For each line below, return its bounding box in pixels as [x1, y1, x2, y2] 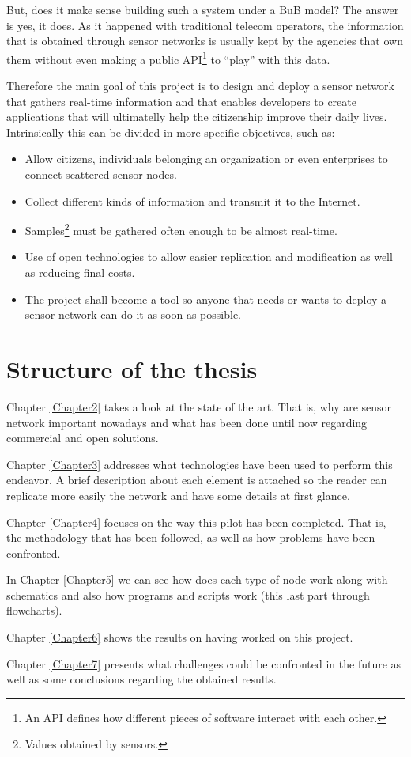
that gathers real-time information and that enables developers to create [6, 93, 356, 109]
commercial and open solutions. [6, 430, 159, 446]
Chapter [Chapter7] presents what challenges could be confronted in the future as [6, 655, 402, 672]
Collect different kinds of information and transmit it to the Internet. [25, 192, 360, 209]
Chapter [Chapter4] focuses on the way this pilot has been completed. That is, [6, 513, 386, 530]
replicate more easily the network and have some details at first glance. [6, 486, 350, 503]
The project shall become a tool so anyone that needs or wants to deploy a [25, 290, 387, 307]
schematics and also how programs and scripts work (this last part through [6, 586, 370, 603]
